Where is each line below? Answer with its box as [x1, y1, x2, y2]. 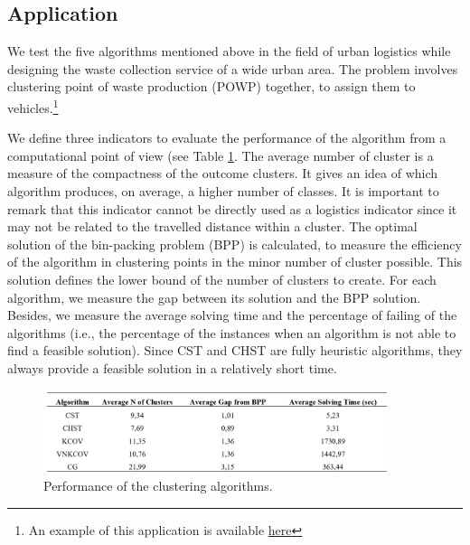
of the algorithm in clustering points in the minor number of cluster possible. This [7, 252, 463, 271]
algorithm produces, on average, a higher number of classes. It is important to [7, 182, 439, 201]
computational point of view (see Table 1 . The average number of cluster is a [7, 146, 434, 164]
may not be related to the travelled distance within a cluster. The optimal [7, 217, 418, 236]
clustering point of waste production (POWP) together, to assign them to [7, 77, 416, 96]
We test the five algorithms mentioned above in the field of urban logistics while [7, 42, 451, 61]
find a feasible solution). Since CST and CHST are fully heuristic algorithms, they [7, 341, 463, 360]
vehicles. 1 [7, 95, 59, 117]
